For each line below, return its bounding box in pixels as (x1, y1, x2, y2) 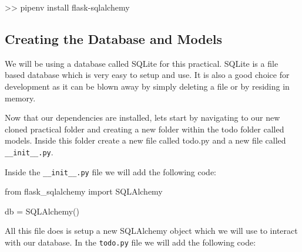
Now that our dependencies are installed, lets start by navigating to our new (5, 111, 280, 124)
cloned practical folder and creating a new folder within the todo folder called (5, 122, 284, 135)
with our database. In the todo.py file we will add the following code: (5, 236, 256, 248)
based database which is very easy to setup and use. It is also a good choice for (5, 69, 290, 81)
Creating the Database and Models (5, 29, 222, 47)
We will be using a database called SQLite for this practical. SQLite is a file (5, 57, 278, 69)
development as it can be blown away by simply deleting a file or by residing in (5, 80, 290, 92)
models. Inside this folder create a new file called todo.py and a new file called (5, 134, 286, 147)
